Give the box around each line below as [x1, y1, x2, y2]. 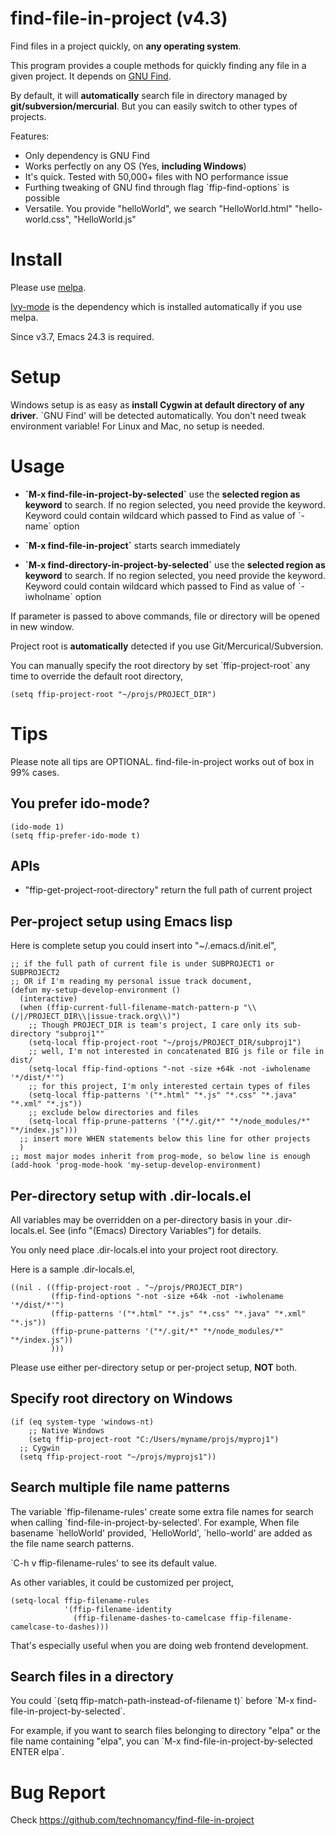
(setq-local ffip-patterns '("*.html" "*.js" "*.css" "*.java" [28, 1090, 298, 1101]
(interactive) [19, 994, 78, 1004]
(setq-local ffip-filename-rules [10, 1595, 150, 1606]
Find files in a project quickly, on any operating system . [10, 40, 242, 52]
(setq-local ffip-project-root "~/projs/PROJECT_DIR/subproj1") [28, 1038, 302, 1048]
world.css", [24, 213, 72, 225]
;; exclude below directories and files [28, 1108, 199, 1118]
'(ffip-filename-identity [63, 1604, 172, 1614]
